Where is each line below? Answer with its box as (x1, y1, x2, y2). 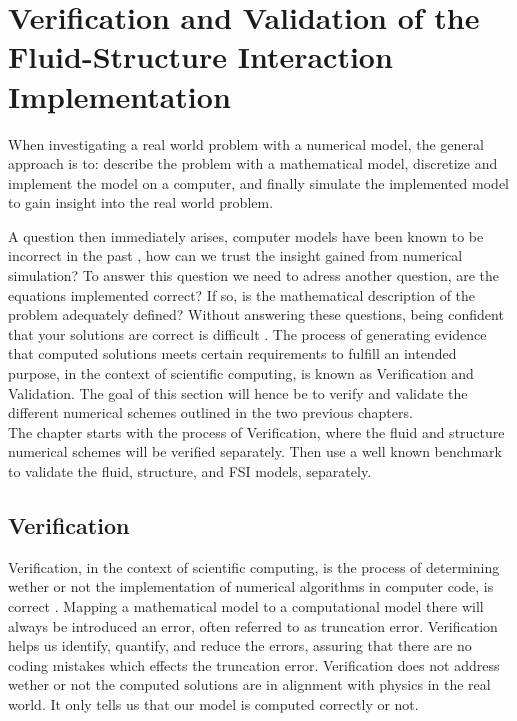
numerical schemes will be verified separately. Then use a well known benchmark (8, 441, 502, 462)
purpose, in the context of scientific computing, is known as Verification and (8, 363, 474, 384)
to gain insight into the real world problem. (8, 192, 274, 213)
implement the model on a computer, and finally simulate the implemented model (8, 172, 509, 193)
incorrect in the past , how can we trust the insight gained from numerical (8, 245, 463, 266)
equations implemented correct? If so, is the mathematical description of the (8, 284, 476, 305)
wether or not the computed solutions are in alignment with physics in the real (8, 674, 491, 695)
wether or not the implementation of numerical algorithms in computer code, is (8, 576, 494, 597)
